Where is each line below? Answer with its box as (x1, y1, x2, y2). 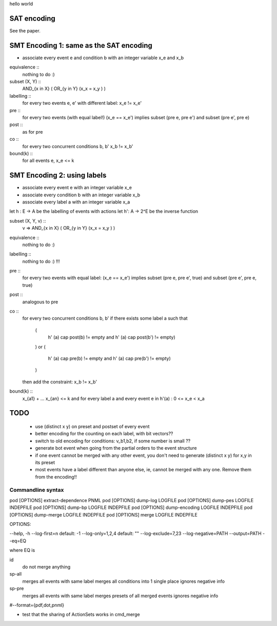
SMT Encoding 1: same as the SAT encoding (9, 41, 152, 50)
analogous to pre (22, 299, 58, 305)
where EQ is (9, 547, 35, 554)
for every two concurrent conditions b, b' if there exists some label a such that (22, 315, 188, 321)
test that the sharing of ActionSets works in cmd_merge (22, 612, 141, 618)
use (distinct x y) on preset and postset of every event (35, 423, 150, 429)
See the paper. (9, 27, 41, 33)
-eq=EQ (9, 538, 27, 544)
